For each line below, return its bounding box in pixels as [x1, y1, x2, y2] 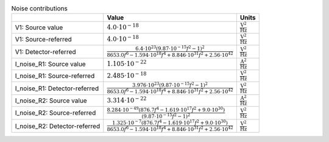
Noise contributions [11, 4, 68, 13]
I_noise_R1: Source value [15, 60, 86, 68]
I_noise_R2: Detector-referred [15, 122, 101, 130]
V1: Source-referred [15, 35, 73, 44]
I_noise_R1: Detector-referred [15, 84, 99, 93]
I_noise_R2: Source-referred [15, 108, 96, 117]
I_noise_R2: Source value [15, 96, 88, 105]
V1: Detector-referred [15, 48, 76, 56]
